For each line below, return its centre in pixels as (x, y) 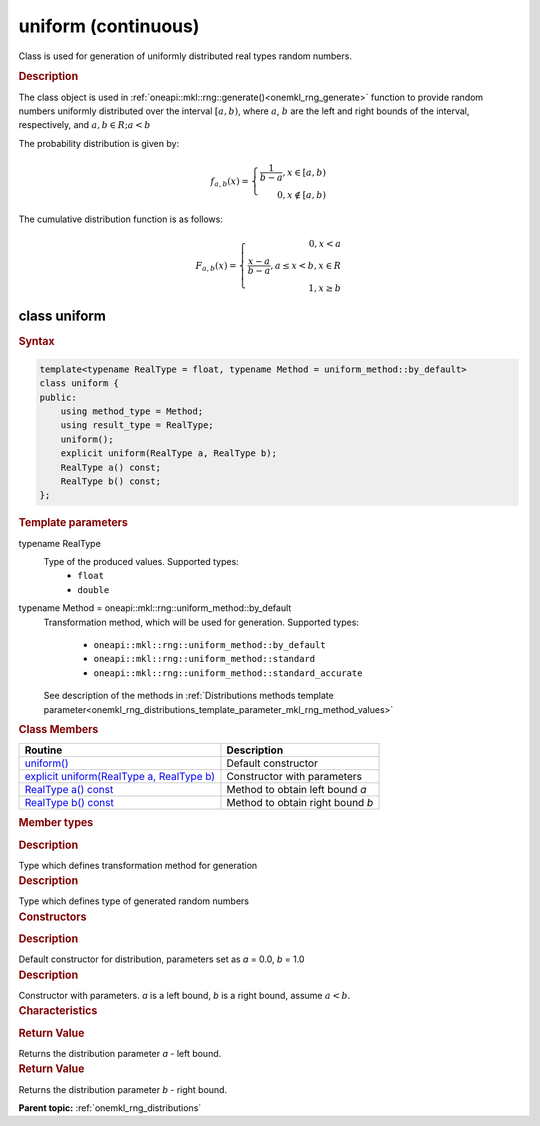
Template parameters (73, 523)
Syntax (36, 342)
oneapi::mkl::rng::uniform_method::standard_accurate (228, 673)
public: (58, 397)
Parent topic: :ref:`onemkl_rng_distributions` (110, 1107)
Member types (56, 823)
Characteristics (58, 1011)
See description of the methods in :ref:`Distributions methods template (188, 696)
